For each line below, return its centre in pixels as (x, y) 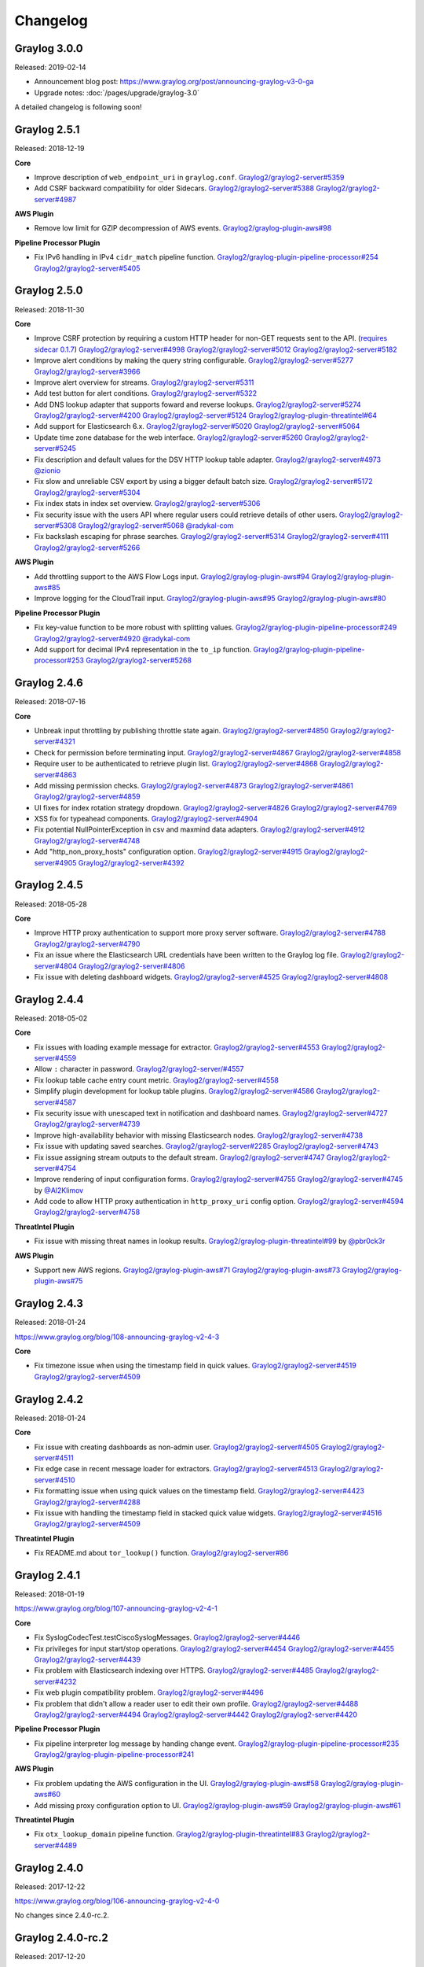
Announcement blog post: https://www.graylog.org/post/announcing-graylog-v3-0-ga (174, 82)
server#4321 (55, 742)
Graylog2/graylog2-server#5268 (139, 660)
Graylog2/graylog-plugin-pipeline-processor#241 (114, 1755)
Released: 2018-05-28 (51, 904)
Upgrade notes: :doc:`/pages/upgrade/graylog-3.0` (117, 92)
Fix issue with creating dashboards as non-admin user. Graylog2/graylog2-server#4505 (177, 1447)
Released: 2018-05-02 (51, 1018)
